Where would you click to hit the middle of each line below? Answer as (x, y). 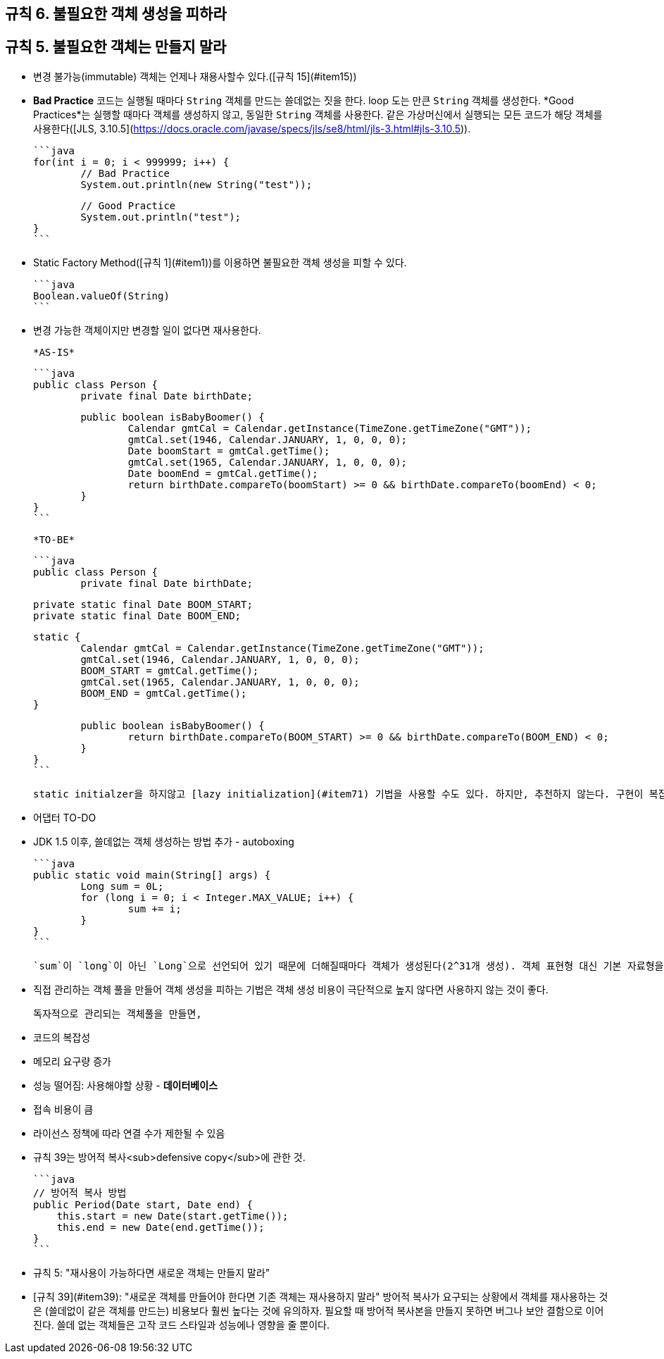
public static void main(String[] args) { (152, 875)
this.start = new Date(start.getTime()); (173, 1216)
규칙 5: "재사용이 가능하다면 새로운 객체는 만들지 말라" (152, 1272)
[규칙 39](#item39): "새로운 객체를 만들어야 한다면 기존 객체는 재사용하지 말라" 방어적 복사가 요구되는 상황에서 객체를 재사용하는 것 (321, 1296)
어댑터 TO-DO (65, 817)
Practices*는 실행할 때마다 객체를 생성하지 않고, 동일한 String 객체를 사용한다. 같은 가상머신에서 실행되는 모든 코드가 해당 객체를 (318, 114)
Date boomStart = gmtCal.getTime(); (229, 451)
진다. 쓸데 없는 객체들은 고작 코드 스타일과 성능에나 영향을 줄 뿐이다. (181, 1324)
